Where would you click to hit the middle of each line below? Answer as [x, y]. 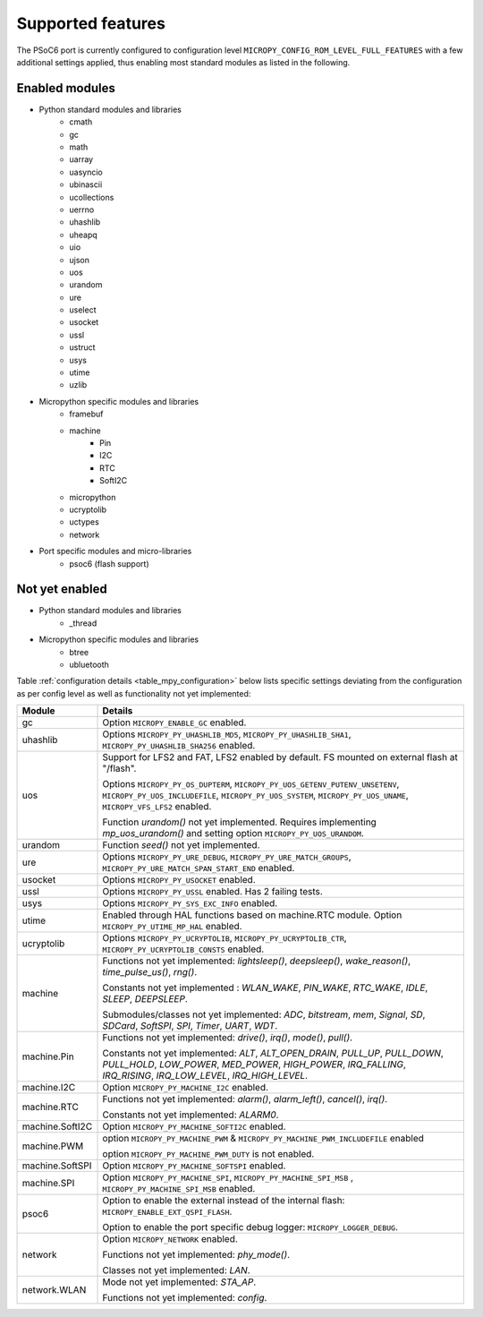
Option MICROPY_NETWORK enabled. [170, 1239]
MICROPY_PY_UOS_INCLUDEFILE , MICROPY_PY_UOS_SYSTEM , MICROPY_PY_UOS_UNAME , [255, 795]
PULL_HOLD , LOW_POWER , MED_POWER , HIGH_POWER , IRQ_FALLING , [254, 1065]
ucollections [92, 197]
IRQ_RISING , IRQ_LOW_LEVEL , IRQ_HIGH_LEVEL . [205, 1076]
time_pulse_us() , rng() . [150, 972]
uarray [81, 159]
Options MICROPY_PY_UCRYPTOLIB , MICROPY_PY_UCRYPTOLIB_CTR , [225, 938]
